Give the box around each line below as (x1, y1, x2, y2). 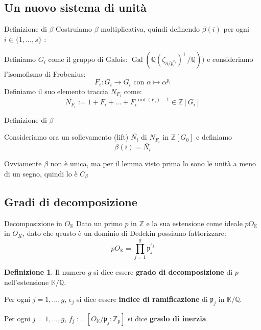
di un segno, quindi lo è (4, 168, 78, 179)
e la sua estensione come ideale (146, 217, 243, 228)
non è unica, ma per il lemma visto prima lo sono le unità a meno (50, 158, 256, 169)
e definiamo (196, 131, 232, 142)
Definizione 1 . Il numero (4, 266, 86, 277)
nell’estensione (4, 276, 49, 287)
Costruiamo (56, 24, 92, 34)
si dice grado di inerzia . (128, 313, 208, 323)
